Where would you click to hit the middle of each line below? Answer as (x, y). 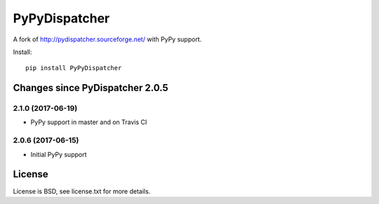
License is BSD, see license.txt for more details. (82, 191)
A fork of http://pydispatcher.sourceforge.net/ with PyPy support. (107, 39)
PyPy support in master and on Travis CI (89, 122)
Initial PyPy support (59, 154)
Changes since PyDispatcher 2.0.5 (91, 88)
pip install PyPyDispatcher (74, 68)
